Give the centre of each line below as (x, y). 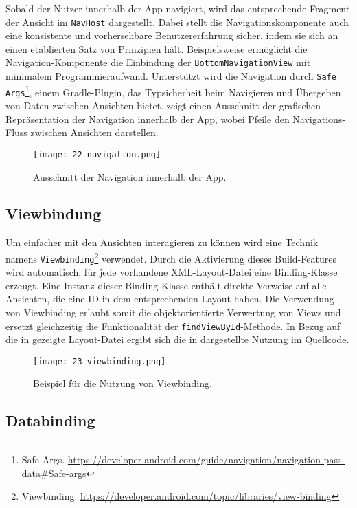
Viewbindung (54, 213)
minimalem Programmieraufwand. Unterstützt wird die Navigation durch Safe (171, 76)
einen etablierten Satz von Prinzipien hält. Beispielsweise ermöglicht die (157, 48)
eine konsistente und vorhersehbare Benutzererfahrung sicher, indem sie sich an (172, 35)
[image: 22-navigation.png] (97, 154)
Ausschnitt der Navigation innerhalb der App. (130, 176)
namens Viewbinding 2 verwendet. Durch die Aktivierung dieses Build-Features (171, 257)
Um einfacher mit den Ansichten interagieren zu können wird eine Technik (162, 242)
